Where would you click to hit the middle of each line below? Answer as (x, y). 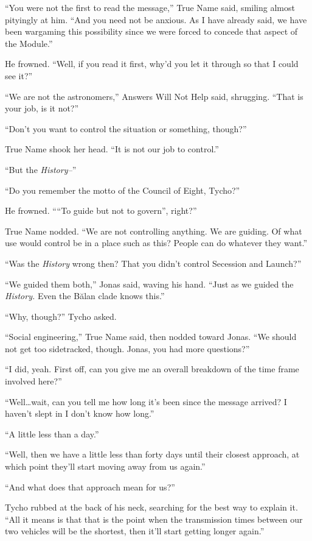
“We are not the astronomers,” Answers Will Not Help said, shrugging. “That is (154, 96)
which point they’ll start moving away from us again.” (105, 466)
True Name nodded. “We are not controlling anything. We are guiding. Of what (154, 231)
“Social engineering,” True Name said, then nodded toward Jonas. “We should (151, 337)
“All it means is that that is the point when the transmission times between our (154, 519)
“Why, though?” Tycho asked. (61, 316)
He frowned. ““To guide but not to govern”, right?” (101, 210)
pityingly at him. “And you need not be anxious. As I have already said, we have (156, 19)
